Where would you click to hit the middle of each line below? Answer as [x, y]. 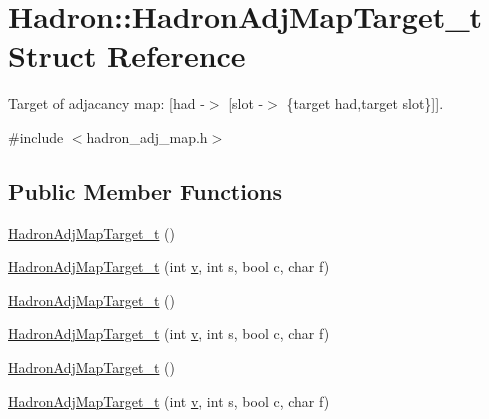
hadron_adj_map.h [147, 136]
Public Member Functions [145, 190]
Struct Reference [127, 55]
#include [36, 136]
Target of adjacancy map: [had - [106, 103]
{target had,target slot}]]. [365, 103]
